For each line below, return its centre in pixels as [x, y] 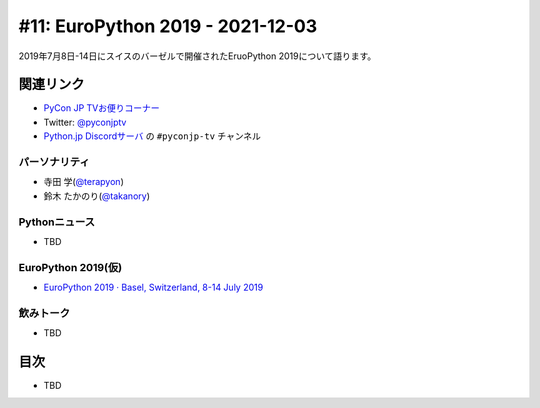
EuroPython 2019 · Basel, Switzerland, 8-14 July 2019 [153, 287]
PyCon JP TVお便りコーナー [101, 108]
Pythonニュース [56, 222]
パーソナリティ [54, 162]
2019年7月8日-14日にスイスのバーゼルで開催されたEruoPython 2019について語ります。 [197, 56]
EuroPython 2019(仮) [70, 267]
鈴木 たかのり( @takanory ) [96, 196]
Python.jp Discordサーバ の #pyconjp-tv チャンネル [152, 136]
